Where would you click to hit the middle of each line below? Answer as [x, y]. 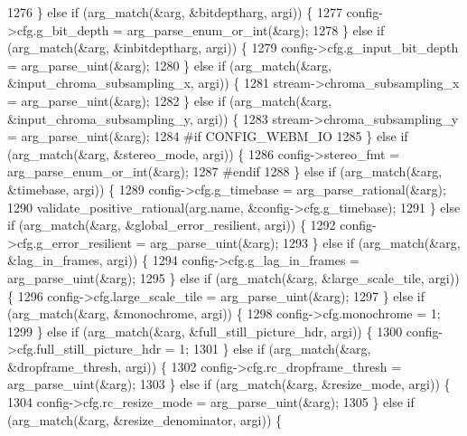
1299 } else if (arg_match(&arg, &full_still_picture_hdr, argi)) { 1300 [205, 331]
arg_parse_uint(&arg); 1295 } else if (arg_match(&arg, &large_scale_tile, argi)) [233, 277]
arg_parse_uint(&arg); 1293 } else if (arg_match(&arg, [305, 242]
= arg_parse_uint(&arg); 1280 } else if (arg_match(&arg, [169, 65]
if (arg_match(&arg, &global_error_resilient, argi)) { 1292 [172, 225]
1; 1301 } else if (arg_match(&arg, [275, 349]
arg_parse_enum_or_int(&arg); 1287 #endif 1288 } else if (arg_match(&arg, [225, 171]
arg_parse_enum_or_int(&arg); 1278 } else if [256, 29]
